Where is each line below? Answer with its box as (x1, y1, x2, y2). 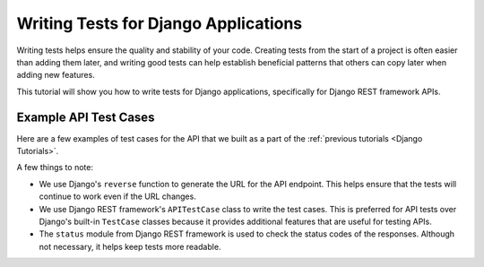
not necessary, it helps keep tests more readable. (39, 241, 221, 252)
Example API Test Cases (16, 109, 155, 125)
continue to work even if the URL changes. (39, 191, 196, 202)
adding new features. (16, 70, 96, 81)
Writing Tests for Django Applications (16, 13, 303, 33)
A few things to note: (16, 162, 94, 173)
